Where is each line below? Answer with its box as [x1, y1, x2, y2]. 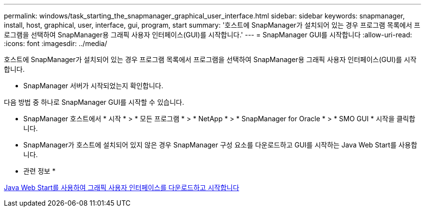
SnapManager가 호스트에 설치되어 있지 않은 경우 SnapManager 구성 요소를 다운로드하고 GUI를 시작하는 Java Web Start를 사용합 [23, 141, 417, 149]
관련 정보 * [23, 167, 56, 175]
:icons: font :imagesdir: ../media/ [4, 39, 107, 48]
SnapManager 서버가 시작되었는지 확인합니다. [23, 81, 163, 90]
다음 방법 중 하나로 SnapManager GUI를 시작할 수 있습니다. [4, 98, 184, 106]
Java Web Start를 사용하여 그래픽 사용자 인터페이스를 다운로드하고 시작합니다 [4, 183, 239, 192]
